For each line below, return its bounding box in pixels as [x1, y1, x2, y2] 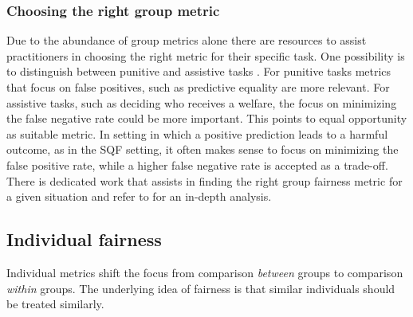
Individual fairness [6, 227, 162, 252]
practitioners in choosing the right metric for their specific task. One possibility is [6, 47, 405, 64]
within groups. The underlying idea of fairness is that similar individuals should [6, 280, 395, 296]
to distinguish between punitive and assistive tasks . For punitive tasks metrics [6, 63, 391, 80]
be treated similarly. [6, 295, 104, 312]
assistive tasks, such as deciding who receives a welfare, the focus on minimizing [6, 94, 397, 111]
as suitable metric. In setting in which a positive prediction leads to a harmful [6, 125, 388, 142]
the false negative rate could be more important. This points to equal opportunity [6, 110, 407, 127]
